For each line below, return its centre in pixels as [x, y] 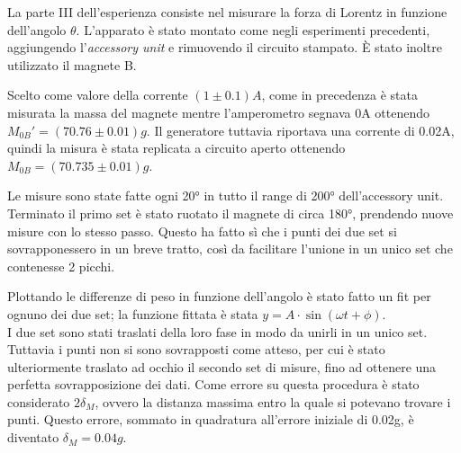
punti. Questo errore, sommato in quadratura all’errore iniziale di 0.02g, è [211, 419]
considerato [39, 401]
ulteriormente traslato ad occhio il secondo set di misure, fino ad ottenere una [222, 366]
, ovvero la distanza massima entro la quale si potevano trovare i [273, 401]
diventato [33, 437]
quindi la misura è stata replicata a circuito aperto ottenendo [176, 148]
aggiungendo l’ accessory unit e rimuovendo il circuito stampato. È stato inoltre [225, 47]
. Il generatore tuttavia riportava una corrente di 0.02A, [300, 130]
